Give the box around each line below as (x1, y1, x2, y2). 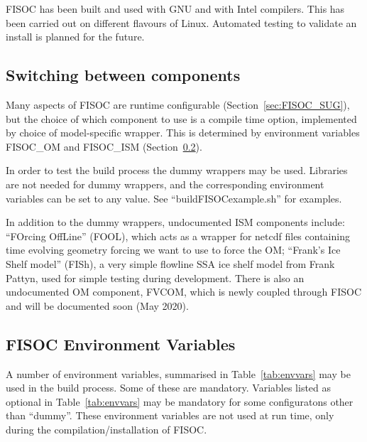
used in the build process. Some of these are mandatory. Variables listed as (6, 380, 332, 395)
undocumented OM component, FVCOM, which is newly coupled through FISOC (6, 284, 362, 299)
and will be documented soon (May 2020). (6, 298, 189, 313)
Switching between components (6, 64, 241, 86)
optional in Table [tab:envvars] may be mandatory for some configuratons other (6, 394, 354, 409)
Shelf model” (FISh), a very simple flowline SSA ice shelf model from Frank (6, 256, 335, 271)
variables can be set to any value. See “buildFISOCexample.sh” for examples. (6, 190, 342, 205)
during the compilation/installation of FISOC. (6, 421, 207, 436)
